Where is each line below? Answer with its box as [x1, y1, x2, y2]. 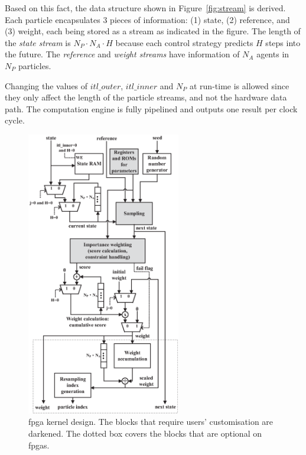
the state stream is [5, 36, 71, 48]
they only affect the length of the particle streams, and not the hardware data [5, 91, 287, 103]
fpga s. [28, 438, 50, 451]
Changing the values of [5, 79, 88, 92]
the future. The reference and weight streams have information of [5, 48, 240, 60]
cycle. [5, 114, 25, 126]
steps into [265, 36, 301, 48]
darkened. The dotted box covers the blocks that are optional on [28, 427, 262, 440]
